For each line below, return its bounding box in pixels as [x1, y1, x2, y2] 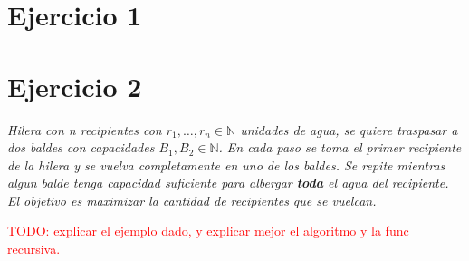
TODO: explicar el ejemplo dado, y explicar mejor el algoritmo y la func [7, 221, 409, 240]
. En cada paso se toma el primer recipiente [218, 138, 462, 157]
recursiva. [7, 239, 61, 258]
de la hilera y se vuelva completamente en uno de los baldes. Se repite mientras [7, 155, 445, 174]
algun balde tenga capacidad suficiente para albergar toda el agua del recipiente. [7, 173, 449, 192]
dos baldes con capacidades [7, 138, 155, 157]
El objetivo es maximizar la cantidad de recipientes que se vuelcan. [7, 190, 377, 209]
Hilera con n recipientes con [7, 120, 162, 139]
